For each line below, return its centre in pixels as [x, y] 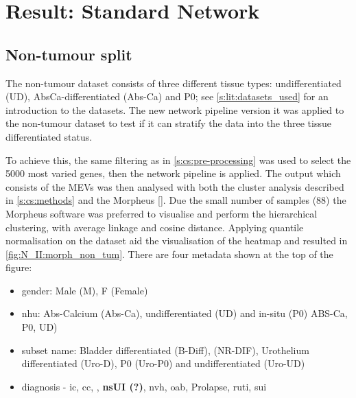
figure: [19, 267]
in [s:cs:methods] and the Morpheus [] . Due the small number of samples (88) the [176, 200]
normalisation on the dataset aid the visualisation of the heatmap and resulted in [177, 241]
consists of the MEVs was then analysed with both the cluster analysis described [175, 186]
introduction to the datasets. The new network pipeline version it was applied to [175, 109]
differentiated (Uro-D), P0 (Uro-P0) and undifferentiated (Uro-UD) [163, 363]
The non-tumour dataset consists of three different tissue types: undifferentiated [174, 83]
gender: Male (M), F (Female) [85, 290]
